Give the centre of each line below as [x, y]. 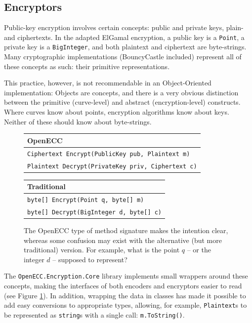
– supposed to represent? [90, 259]
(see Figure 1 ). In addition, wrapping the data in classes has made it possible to [125, 295]
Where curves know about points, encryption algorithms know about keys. [117, 112]
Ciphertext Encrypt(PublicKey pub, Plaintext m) [109, 154]
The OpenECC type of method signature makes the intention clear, [126, 230]
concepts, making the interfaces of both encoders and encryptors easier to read [123, 286]
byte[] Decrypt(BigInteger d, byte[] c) [95, 212]
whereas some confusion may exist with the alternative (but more [123, 240]
